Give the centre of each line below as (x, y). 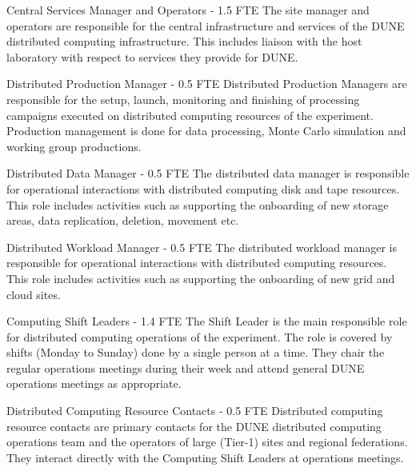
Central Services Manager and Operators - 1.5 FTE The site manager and (188, 10)
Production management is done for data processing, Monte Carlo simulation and (206, 131)
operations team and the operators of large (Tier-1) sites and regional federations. (207, 442)
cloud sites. (34, 294)
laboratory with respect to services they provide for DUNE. (152, 56)
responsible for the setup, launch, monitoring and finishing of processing (183, 99)
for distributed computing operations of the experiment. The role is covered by (200, 336)
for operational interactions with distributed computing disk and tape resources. (203, 188)
